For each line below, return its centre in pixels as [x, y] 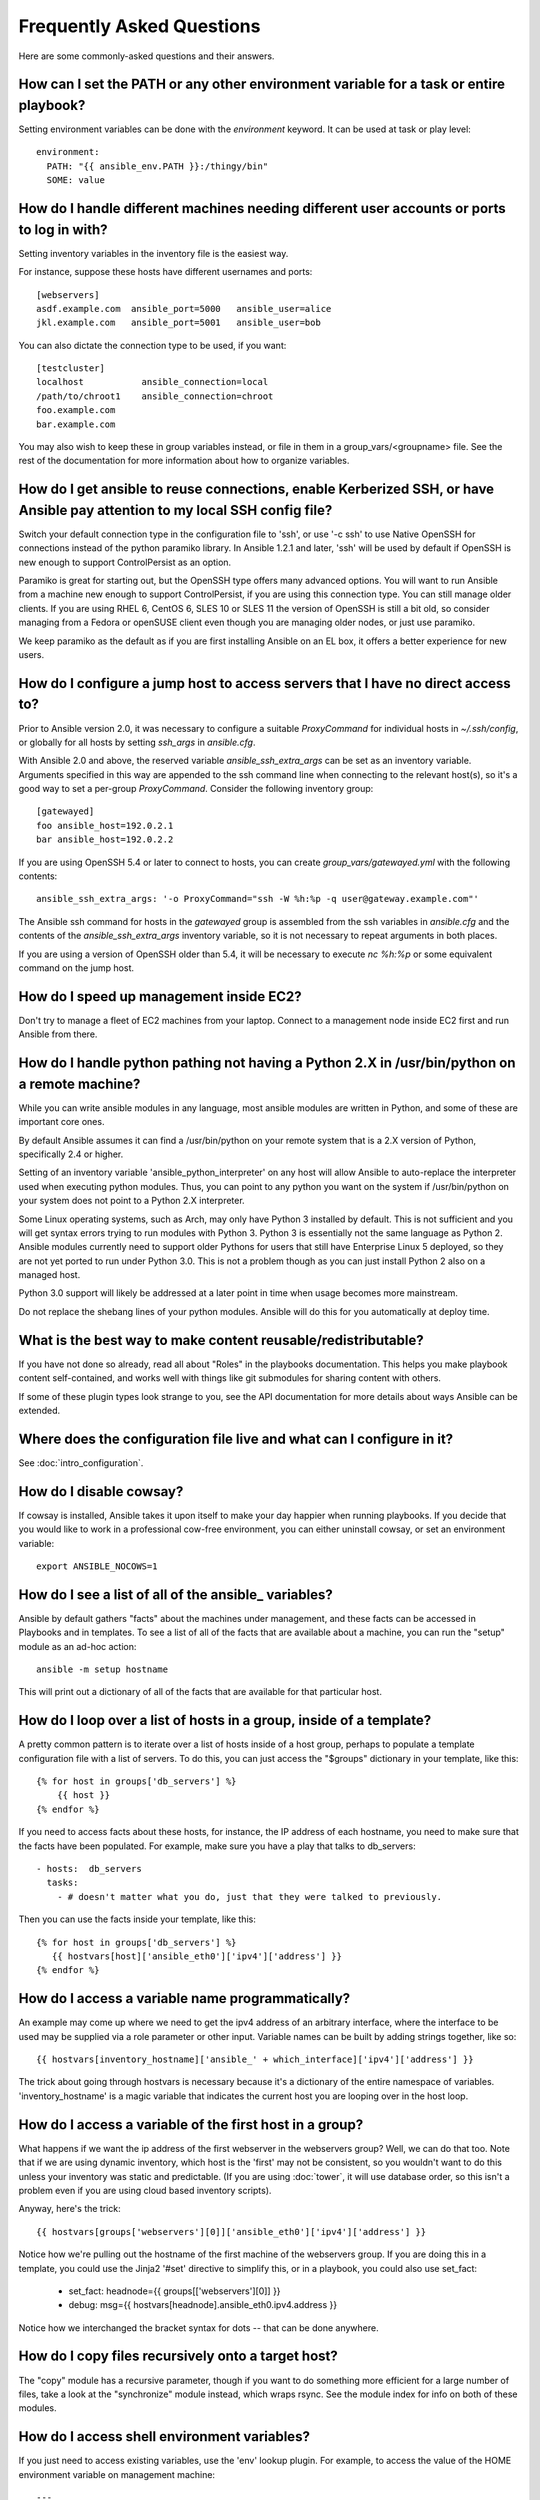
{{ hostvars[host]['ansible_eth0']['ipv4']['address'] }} [196, 1956]
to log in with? [63, 229]
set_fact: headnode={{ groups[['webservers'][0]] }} [174, 2291]
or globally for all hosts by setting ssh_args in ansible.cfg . [137, 742]
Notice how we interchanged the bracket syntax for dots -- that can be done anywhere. [198, 2327]
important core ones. [61, 1122]
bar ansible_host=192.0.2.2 [105, 839]
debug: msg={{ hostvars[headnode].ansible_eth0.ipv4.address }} [203, 2305]
